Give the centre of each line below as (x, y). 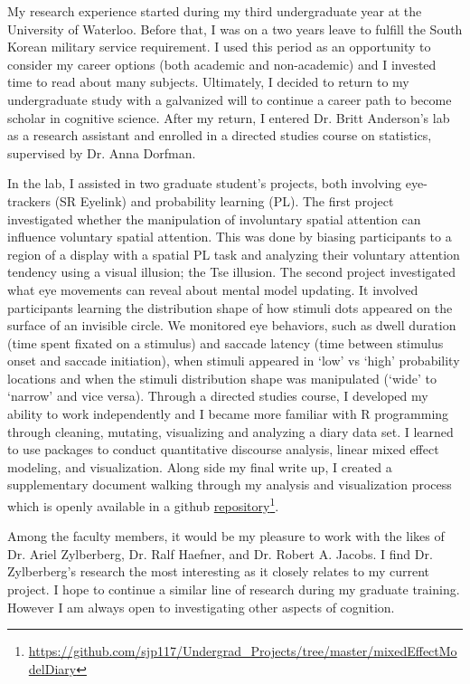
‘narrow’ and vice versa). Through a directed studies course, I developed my (218, 396)
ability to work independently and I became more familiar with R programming (228, 414)
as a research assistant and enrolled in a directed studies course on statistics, (220, 135)
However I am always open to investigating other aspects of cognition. (201, 607)
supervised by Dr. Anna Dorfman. (102, 152)
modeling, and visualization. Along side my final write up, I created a (200, 466)
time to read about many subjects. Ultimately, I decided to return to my (208, 82)
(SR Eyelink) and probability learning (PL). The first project (224, 200)
